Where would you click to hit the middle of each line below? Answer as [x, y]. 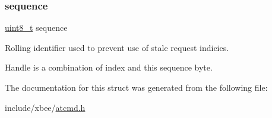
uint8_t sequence [36, 28]
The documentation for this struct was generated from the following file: [136, 87]
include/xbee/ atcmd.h [45, 107]
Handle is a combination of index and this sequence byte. [109, 67]
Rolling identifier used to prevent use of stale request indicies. [117, 47]
